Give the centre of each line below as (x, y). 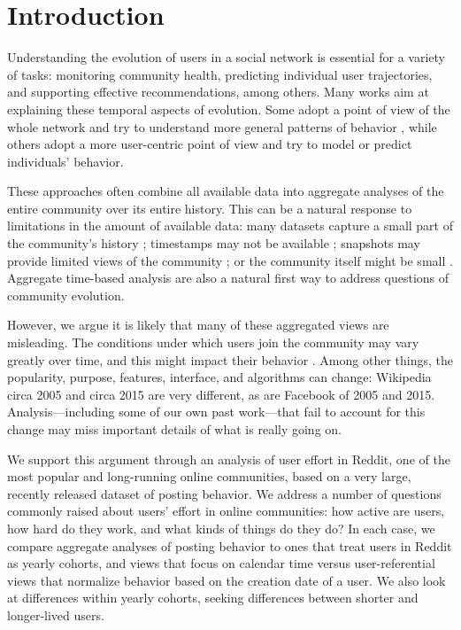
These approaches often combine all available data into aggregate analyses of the (226, 191)
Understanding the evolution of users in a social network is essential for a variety (226, 57)
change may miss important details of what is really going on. (174, 429)
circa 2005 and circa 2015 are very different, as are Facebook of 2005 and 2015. (221, 394)
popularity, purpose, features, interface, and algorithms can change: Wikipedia (219, 377)
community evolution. (66, 295)
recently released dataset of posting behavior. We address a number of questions (224, 493)
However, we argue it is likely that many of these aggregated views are (198, 325)
